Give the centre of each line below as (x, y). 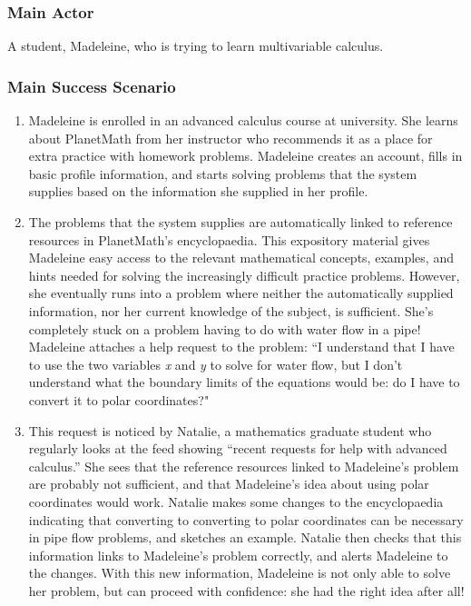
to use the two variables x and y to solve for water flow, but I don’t (216, 364)
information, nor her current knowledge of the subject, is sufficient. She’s (231, 310)
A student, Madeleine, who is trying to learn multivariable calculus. (196, 46)
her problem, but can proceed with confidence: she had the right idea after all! (246, 590)
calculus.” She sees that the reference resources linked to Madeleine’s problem (244, 466)
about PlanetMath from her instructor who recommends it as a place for (231, 138)
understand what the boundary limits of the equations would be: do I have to (244, 382)
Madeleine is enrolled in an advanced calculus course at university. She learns (243, 120)
